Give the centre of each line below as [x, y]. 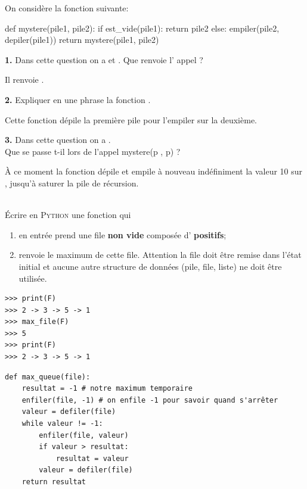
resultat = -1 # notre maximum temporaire [107, 389]
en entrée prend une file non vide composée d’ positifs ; [123, 234]
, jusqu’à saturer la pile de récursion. [72, 183]
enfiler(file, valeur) [84, 435]
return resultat [54, 482]
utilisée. [33, 278]
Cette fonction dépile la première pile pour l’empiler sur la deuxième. [131, 119]
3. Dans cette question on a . [58, 140]
